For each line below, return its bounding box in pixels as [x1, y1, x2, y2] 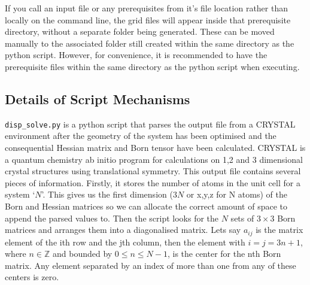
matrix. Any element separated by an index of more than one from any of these [5, 259, 296, 271]
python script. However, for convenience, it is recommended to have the [5, 48, 268, 61]
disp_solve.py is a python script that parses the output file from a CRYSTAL [5, 117, 296, 130]
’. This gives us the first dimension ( [41, 188, 173, 201]
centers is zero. [5, 271, 59, 283]
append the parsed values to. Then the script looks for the [5, 211, 219, 224]
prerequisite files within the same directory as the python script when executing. [5, 60, 300, 72]
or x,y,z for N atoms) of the [186, 188, 287, 201]
